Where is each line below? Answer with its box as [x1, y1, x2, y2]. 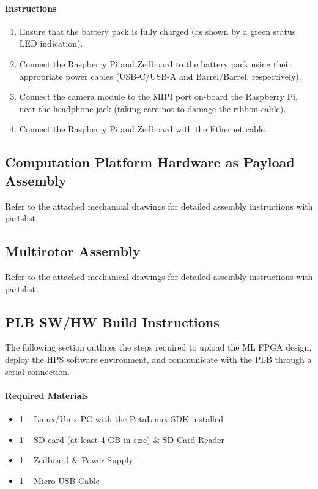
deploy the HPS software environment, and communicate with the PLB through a [5, 352, 312, 365]
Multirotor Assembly [5, 241, 141, 260]
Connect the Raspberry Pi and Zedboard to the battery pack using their [19, 57, 291, 70]
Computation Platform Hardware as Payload [5, 153, 295, 172]
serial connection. [5, 365, 70, 377]
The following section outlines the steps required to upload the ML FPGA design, [5, 341, 312, 354]
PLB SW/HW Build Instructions [5, 312, 220, 331]
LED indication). [19, 37, 83, 50]
